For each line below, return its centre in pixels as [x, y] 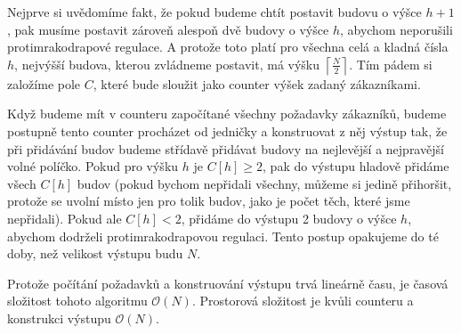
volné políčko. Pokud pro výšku [93, 166]
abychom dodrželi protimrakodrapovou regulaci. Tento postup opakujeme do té [223, 236]
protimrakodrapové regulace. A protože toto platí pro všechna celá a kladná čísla [228, 47]
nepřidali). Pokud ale [65, 218]
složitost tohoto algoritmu [77, 301]
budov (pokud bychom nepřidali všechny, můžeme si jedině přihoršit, [264, 183]
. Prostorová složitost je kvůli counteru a [303, 301]
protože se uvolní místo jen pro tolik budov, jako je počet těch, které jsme [209, 201]
